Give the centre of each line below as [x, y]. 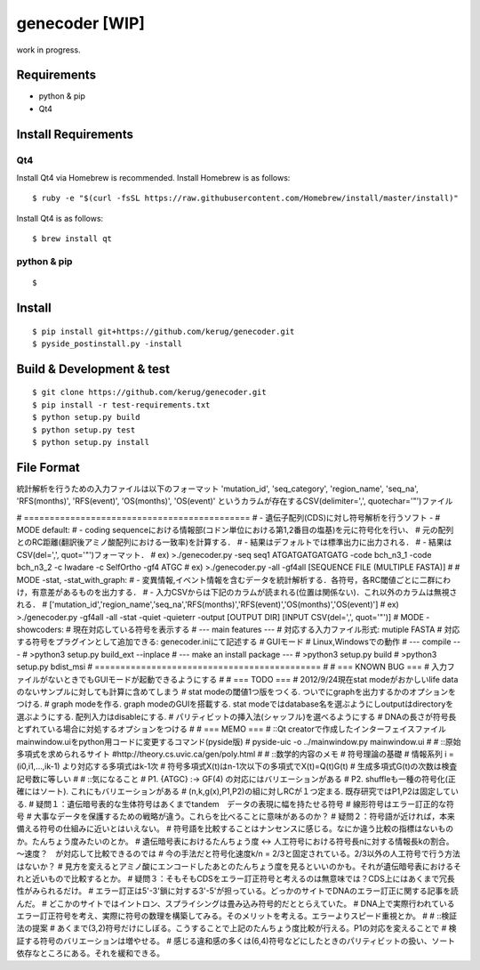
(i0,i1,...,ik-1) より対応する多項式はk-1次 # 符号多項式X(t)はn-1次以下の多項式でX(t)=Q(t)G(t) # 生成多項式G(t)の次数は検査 [237, 766]
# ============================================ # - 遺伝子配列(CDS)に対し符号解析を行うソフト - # [228, 517]
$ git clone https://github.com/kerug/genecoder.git [149, 392]
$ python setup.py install [91, 442]
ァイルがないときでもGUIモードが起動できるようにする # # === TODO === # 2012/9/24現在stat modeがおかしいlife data [237, 679]
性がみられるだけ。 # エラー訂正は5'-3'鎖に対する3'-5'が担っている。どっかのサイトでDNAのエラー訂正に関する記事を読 [238, 891]
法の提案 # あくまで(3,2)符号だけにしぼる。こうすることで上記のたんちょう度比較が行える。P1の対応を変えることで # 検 [236, 928]
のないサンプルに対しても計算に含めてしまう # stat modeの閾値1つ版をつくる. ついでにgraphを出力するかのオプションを [236, 692]
